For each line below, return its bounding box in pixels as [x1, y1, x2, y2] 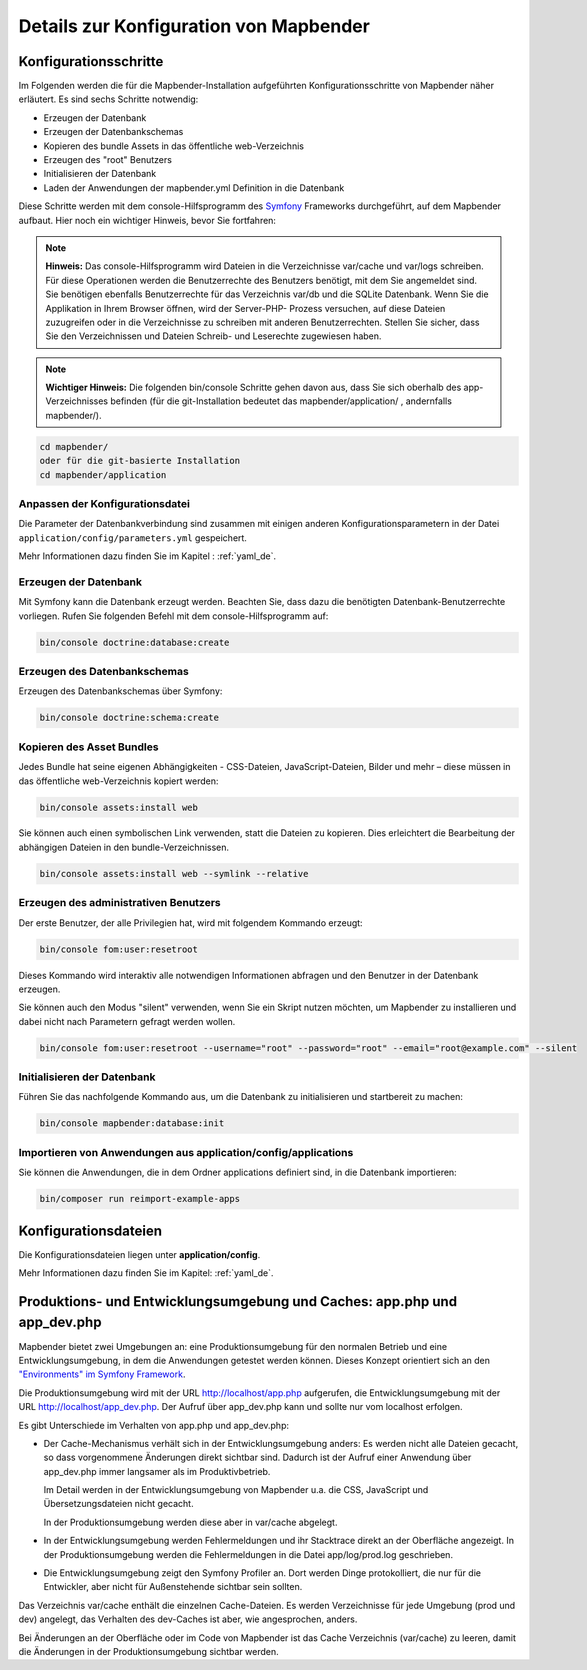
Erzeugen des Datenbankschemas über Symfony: [18, 685, 223, 697]
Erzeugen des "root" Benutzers [43, 154, 172, 166]
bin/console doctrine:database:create [39, 636, 230, 648]
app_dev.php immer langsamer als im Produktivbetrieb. [43, 1465, 271, 1477]
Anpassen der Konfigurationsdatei [18, 497, 190, 510]
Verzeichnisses [45, 395, 109, 407]
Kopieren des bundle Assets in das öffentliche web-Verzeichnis [43, 140, 305, 152]
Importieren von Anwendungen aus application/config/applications [18, 1145, 354, 1159]
